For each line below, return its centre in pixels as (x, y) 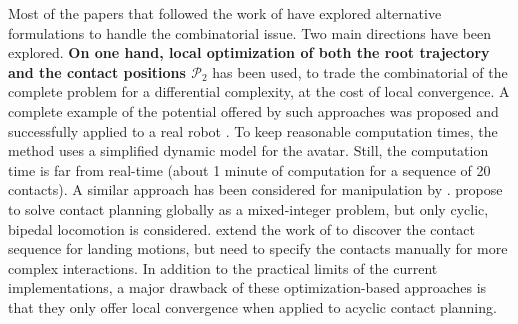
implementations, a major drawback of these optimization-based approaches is (247, 287)
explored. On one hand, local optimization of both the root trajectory (249, 52)
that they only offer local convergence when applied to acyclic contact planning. (252, 306)
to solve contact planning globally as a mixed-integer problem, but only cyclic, (248, 208)
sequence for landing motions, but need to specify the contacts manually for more (258, 248)
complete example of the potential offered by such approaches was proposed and (253, 110)
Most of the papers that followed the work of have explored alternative (225, 13)
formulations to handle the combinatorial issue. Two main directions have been (250, 32)
